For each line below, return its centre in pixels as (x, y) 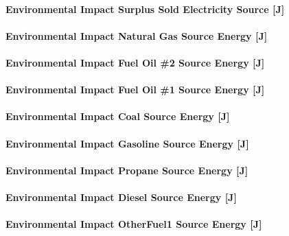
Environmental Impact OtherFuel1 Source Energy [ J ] (134, 224)
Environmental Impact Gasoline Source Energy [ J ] (127, 143)
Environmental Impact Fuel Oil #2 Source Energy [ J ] (135, 62)
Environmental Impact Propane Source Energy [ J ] (127, 170)
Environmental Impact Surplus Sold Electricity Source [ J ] (145, 9)
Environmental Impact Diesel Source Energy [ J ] (121, 197)
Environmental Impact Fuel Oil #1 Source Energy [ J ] (135, 90)
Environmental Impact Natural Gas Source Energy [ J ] (137, 35)
